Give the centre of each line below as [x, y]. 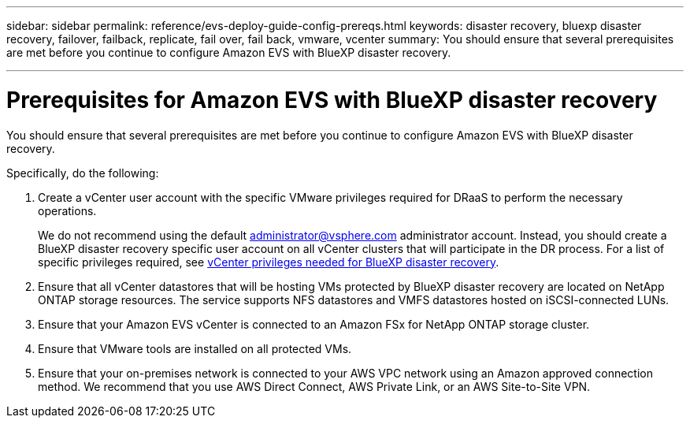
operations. [67, 210]
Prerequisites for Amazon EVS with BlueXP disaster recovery [332, 100]
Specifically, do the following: [83, 173]
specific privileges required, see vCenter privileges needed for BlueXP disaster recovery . [269, 262]
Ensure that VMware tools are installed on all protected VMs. [195, 348]
